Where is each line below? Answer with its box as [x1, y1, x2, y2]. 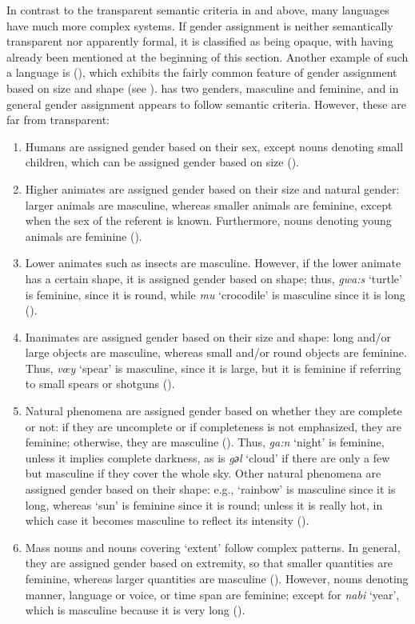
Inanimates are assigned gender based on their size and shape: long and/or [25, 328, 391, 345]
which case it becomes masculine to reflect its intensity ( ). [25, 512, 309, 529]
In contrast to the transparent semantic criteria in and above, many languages [6, 2, 389, 18]
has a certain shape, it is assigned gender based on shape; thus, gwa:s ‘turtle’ [25, 270, 402, 286]
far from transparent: [6, 111, 110, 128]
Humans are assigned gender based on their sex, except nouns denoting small [25, 138, 404, 154]
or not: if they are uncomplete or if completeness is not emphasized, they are [25, 418, 401, 434]
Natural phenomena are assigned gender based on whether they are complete [25, 402, 402, 419]
